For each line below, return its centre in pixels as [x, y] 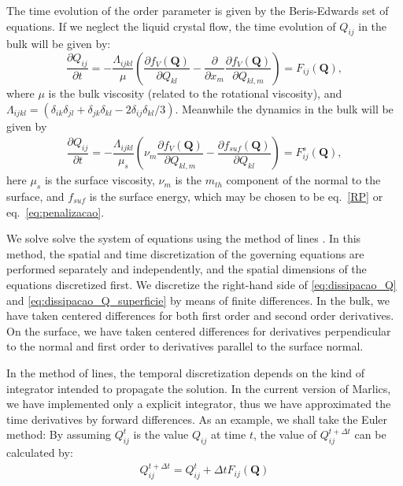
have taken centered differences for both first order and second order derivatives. [200, 315]
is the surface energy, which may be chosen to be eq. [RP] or [236, 196]
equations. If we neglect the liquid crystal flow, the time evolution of [171, 26]
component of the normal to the [303, 180]
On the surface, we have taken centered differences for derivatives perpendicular [199, 330]
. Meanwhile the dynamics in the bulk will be [284, 108]
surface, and [35, 196]
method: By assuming [59, 434]
